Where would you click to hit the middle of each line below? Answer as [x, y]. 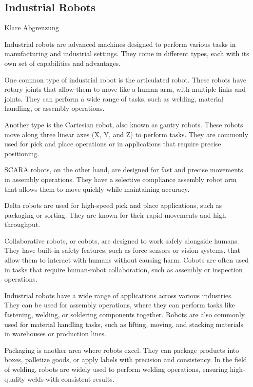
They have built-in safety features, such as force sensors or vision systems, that [122, 250]
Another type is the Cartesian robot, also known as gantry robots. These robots [124, 124]
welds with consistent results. [71, 378]
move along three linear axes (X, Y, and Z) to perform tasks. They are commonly [126, 134]
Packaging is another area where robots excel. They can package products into [122, 350]
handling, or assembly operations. [55, 108]
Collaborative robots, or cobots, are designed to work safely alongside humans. [122, 240]
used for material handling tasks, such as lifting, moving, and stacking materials [124, 324]
